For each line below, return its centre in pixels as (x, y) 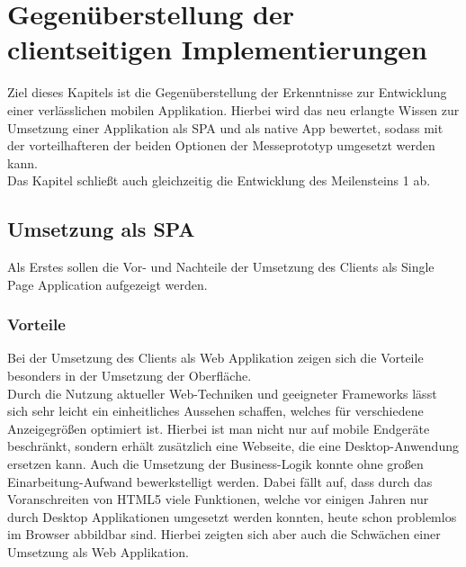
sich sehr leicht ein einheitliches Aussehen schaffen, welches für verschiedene (215, 411)
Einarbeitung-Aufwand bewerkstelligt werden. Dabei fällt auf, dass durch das (220, 481)
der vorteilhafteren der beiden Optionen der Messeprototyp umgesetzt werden (221, 145)
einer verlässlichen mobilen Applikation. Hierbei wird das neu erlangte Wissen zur (233, 109)
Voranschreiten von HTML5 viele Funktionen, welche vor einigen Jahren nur (218, 499)
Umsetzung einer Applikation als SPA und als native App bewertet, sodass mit (225, 127)
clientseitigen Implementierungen (217, 49)
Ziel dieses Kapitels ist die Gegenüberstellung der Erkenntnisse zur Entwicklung (227, 92)
